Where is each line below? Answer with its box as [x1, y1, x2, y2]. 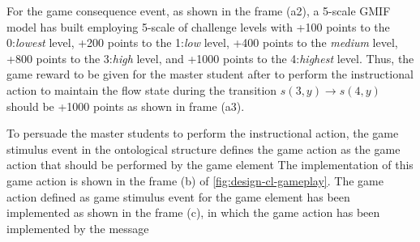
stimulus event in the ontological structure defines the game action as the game [6, 140, 401, 157]
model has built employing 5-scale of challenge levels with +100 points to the [6, 18, 390, 35]
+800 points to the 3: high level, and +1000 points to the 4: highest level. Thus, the [6, 49, 414, 66]
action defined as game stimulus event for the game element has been [6, 188, 350, 205]
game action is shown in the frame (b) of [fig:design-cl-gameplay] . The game [6, 172, 384, 189]
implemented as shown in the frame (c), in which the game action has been [6, 204, 380, 221]
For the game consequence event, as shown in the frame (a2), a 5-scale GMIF [6, 2, 391, 19]
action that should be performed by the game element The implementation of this [6, 156, 414, 173]
